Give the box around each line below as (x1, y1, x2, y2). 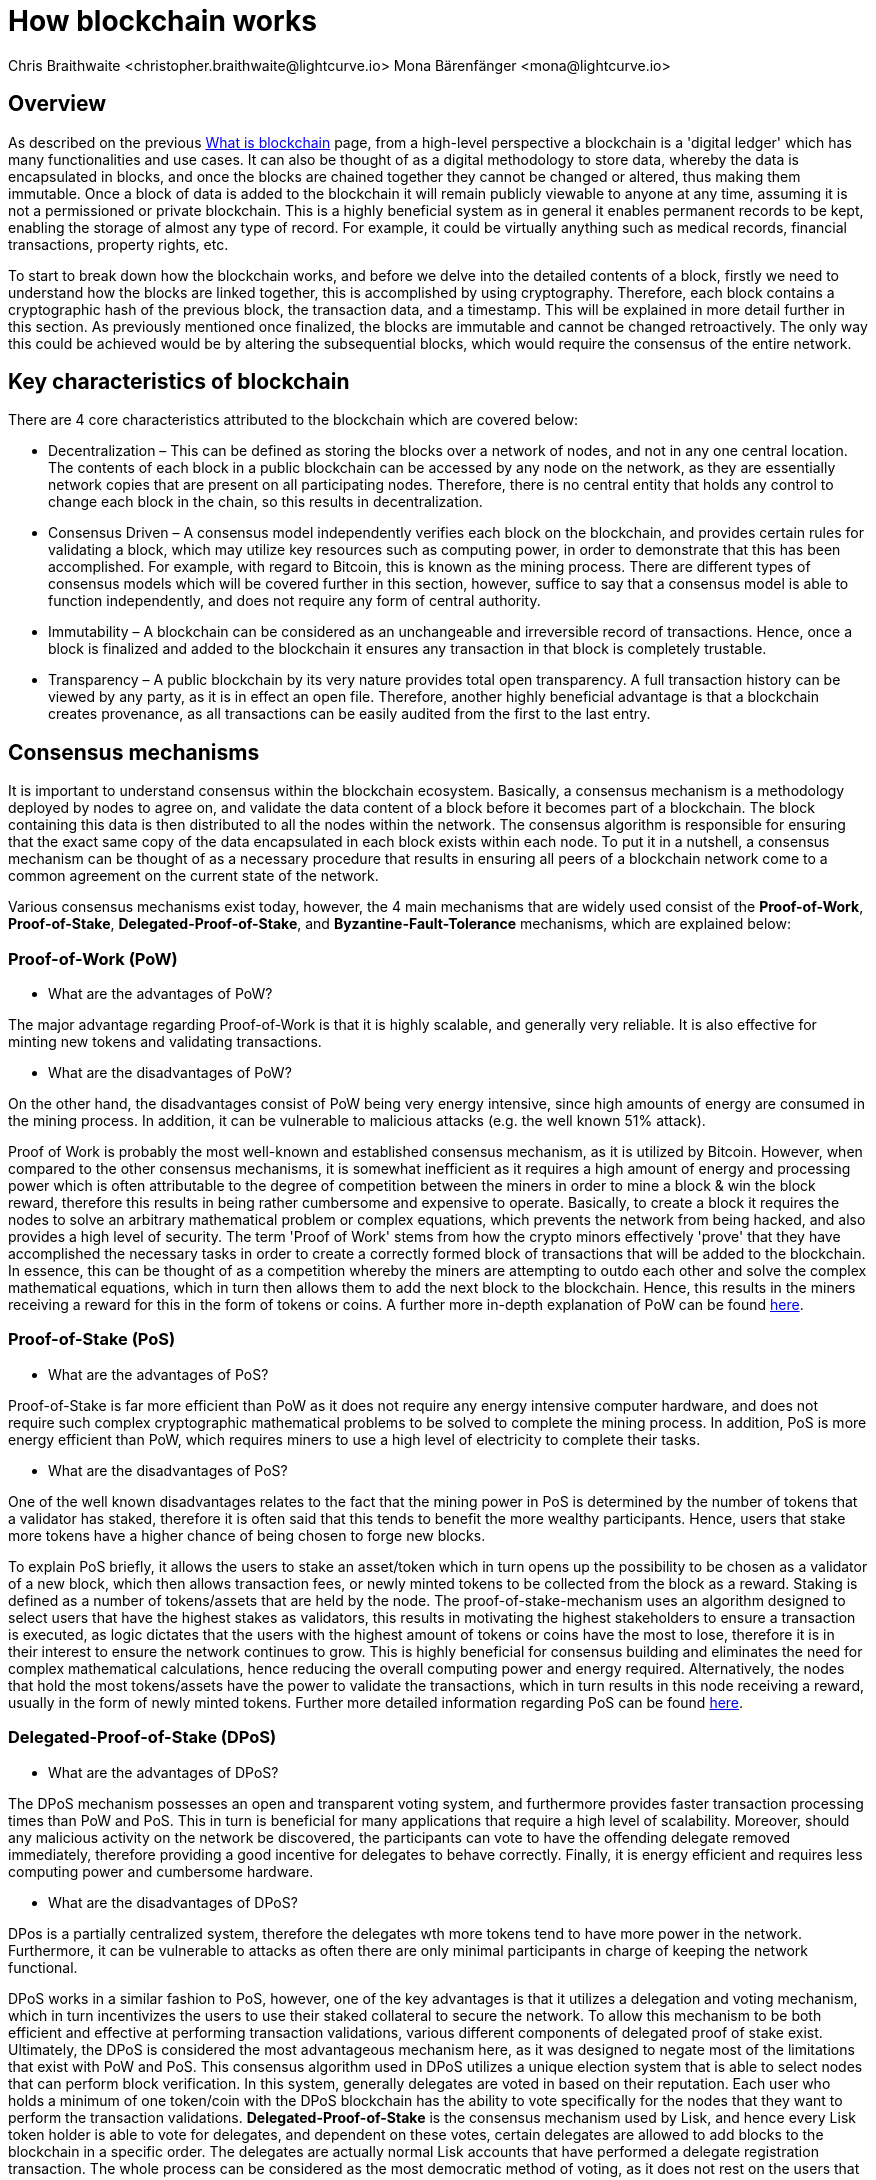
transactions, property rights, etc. (8, 235, 229, 253)
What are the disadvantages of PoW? (48, 1064, 292, 1082)
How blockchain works (8, 4, 317, 38)
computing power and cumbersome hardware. (8, 1862, 314, 1880)
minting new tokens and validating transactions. (8, 1033, 322, 1051)
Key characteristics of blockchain (8, 369, 350, 395)
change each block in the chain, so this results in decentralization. (48, 493, 483, 511)
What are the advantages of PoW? (48, 985, 273, 1003)
